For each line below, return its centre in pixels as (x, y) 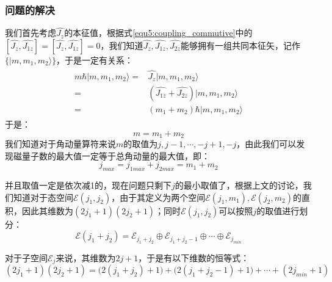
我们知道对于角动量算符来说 (60, 144)
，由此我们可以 (266, 144)
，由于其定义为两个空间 (158, 197)
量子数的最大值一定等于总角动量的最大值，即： (116, 155)
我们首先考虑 (31, 33)
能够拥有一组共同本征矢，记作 (241, 45)
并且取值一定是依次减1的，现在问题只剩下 (88, 185)
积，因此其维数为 (39, 210)
